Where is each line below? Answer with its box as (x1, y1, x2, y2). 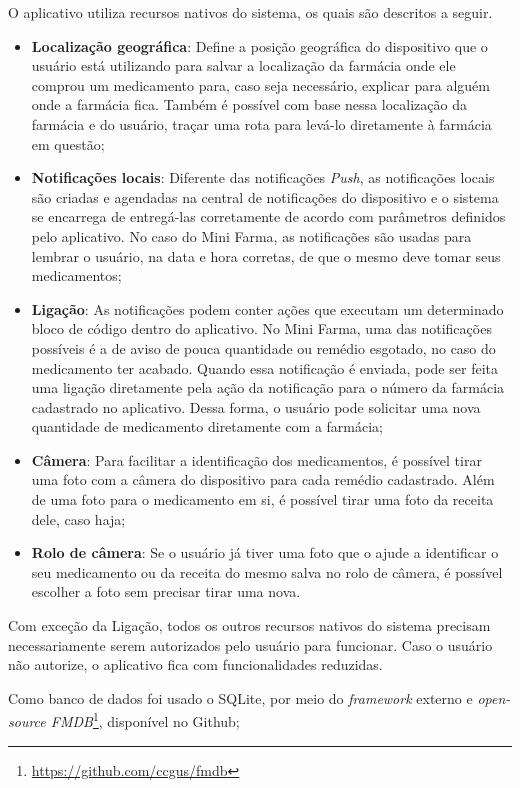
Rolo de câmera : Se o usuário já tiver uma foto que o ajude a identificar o (31, 542, 499, 563)
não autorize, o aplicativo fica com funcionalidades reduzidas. (8, 654, 383, 675)
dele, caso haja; (31, 508, 126, 529)
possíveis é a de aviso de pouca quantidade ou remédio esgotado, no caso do (31, 337, 496, 358)
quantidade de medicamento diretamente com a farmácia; (31, 416, 384, 437)
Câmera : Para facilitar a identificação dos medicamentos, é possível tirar (31, 449, 482, 470)
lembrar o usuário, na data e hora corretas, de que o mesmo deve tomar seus (31, 245, 501, 266)
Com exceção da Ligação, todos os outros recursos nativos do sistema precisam (8, 615, 491, 636)
